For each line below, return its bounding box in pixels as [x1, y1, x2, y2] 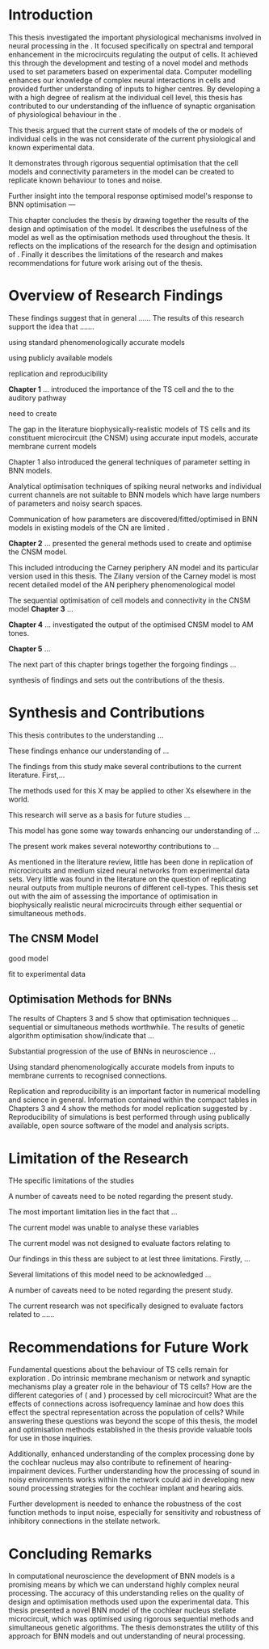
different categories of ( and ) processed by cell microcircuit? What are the [8, 1390, 257, 1400]
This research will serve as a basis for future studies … [8, 810, 191, 819]
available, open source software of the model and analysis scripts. [8, 1121, 229, 1130]
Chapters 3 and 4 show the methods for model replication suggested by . [8, 1104, 252, 1113]
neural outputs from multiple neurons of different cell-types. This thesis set [8, 882, 258, 892]
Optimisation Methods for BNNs [8, 992, 172, 1007]
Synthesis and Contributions [8, 704, 205, 722]
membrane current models [8, 441, 97, 451]
